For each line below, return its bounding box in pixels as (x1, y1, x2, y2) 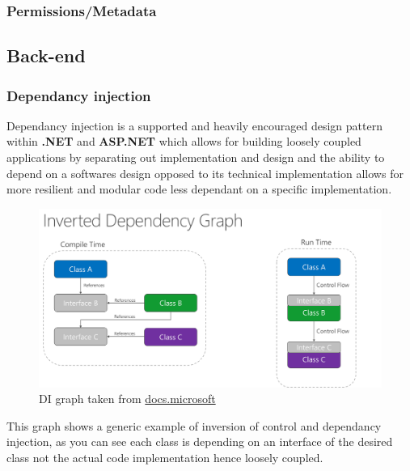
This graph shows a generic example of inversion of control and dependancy (6, 417, 382, 434)
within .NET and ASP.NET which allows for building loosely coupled (6, 133, 361, 150)
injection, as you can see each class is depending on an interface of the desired (6, 433, 393, 450)
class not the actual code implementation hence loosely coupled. (6, 448, 323, 465)
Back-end (6, 43, 86, 68)
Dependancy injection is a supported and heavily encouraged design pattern (6, 117, 383, 134)
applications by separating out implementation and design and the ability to (6, 149, 385, 166)
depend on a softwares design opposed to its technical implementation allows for (6, 164, 404, 181)
